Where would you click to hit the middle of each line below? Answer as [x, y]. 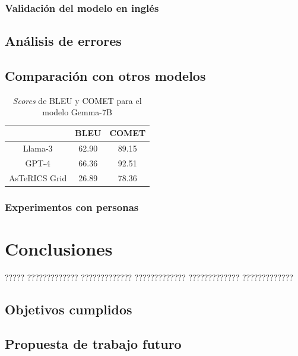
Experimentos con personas [72, 207]
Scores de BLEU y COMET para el [77, 100]
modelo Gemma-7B [77, 112]
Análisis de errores [63, 41]
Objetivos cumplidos [69, 309]
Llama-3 [38, 148]
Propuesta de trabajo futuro [93, 344]
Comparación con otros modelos [105, 76]
